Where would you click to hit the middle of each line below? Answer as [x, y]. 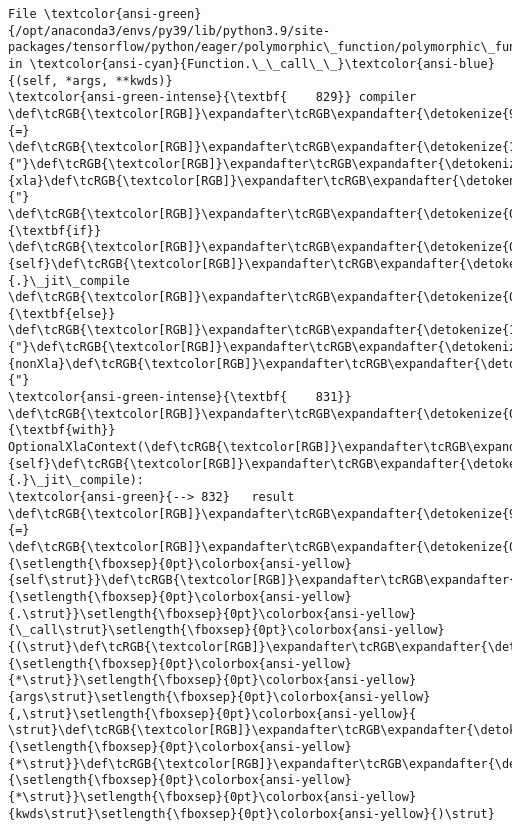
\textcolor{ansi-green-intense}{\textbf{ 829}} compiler [212, 97]
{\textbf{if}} [55, 230]
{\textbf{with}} [62, 430]
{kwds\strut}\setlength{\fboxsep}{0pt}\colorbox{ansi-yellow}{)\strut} [251, 813]
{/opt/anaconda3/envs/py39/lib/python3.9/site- [169, 30]
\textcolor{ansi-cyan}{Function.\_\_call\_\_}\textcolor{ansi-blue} [262, 63]
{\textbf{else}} [62, 313]
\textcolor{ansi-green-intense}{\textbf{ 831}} [180, 397]
